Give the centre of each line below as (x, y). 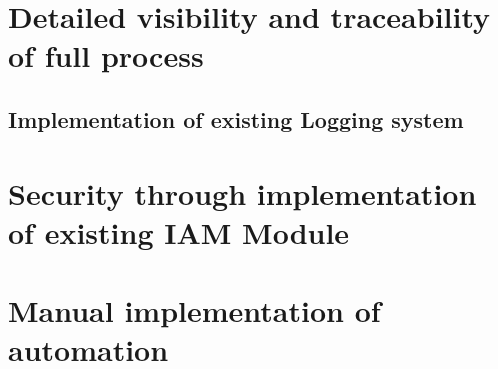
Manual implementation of (194, 310)
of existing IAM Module (179, 231)
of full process (106, 55)
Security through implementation (242, 192)
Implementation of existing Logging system (236, 118)
